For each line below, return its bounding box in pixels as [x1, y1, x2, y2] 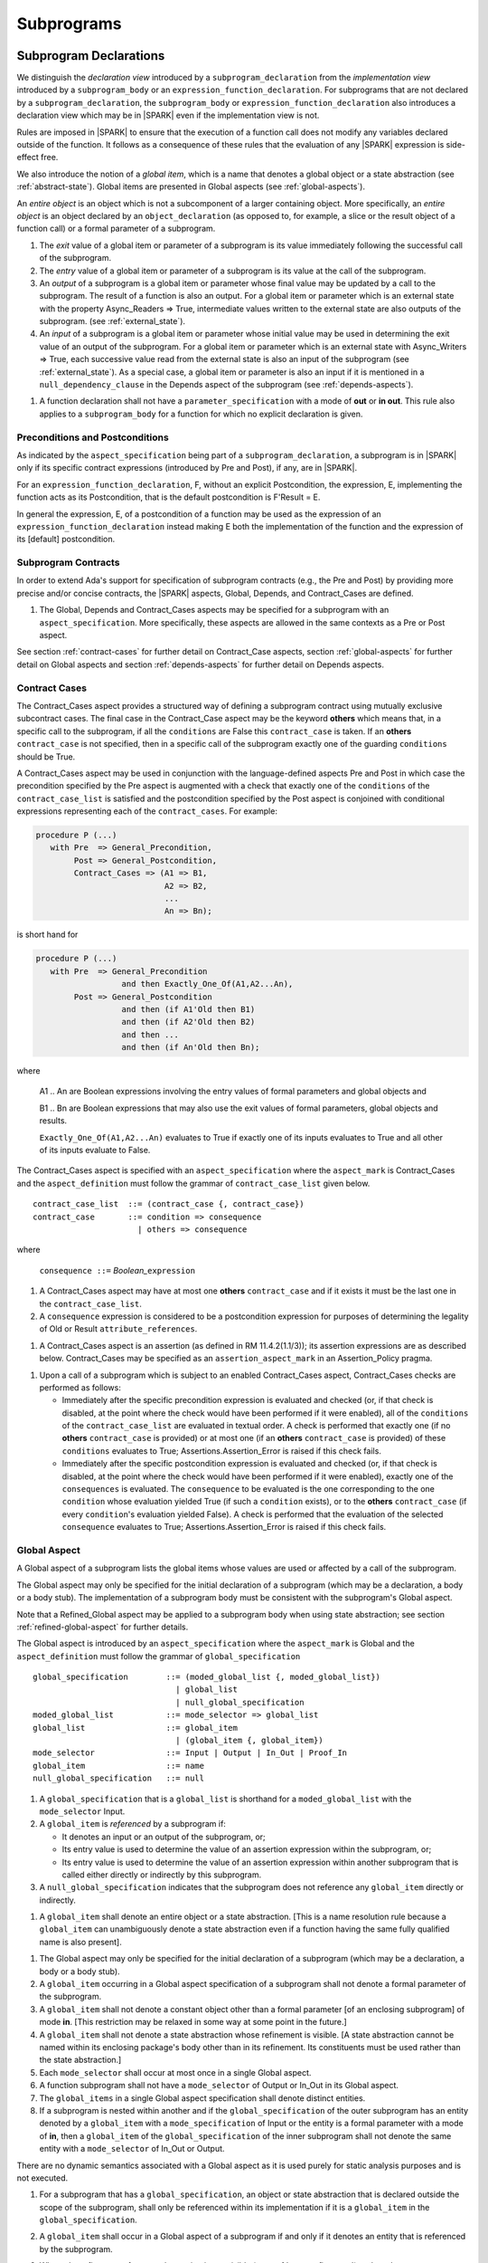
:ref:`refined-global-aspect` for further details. [16, 1621, 189, 1632]
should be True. [16, 751, 76, 762]
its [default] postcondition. [16, 534, 116, 545]
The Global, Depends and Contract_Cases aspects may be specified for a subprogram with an [39, 605, 389, 616]
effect [16, 152, 40, 163]
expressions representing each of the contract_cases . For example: [16, 806, 277, 816]
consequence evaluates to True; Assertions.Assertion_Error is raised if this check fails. [61, 1522, 387, 1533]
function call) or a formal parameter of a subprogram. [16, 223, 216, 234]
